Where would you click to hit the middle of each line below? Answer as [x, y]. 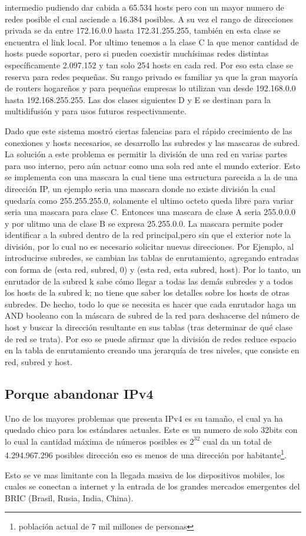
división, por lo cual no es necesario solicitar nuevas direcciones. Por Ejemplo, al [149, 246]
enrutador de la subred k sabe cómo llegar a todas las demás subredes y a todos [149, 281]
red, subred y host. [39, 361]
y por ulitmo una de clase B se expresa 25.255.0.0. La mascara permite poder [144, 223]
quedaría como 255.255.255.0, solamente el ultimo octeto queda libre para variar [149, 200]
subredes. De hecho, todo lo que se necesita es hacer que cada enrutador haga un [150, 304]
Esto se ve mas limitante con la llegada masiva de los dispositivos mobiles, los [145, 474]
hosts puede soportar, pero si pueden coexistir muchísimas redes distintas [137, 53]
